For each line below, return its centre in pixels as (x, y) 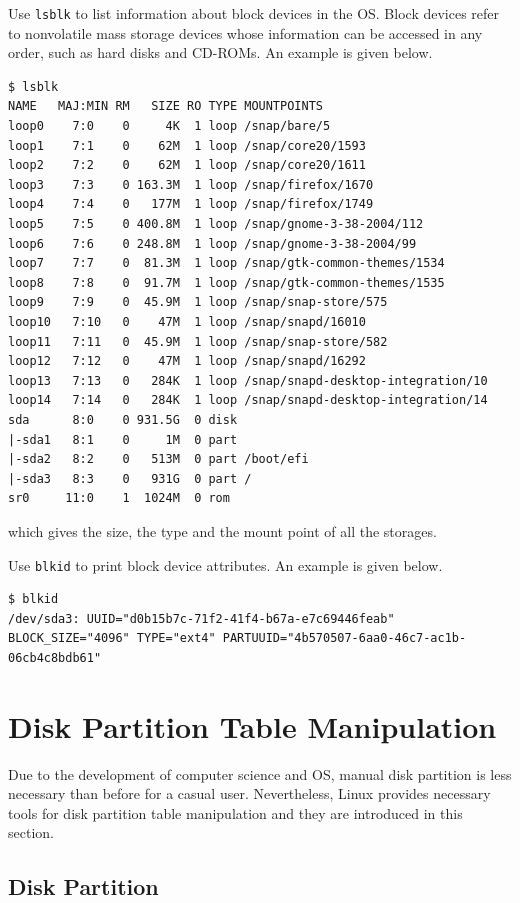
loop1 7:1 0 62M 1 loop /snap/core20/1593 (187, 145)
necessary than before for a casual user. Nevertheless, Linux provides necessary (249, 793)
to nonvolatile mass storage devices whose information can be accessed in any (245, 32)
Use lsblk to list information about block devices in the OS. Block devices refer (254, 13)
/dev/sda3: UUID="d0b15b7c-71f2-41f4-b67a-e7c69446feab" (201, 618)
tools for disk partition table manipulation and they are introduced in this (235, 812)
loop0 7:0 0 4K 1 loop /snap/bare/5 (169, 126)
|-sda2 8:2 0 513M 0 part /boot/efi (158, 459)
